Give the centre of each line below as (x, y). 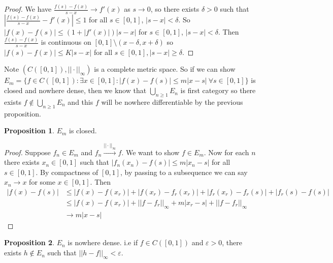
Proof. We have (28, 9)
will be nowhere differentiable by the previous (172, 101)
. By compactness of (67, 172)
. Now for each (226, 152)
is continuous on (66, 42)
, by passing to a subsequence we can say (184, 172)
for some (42, 182)
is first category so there (218, 90)
